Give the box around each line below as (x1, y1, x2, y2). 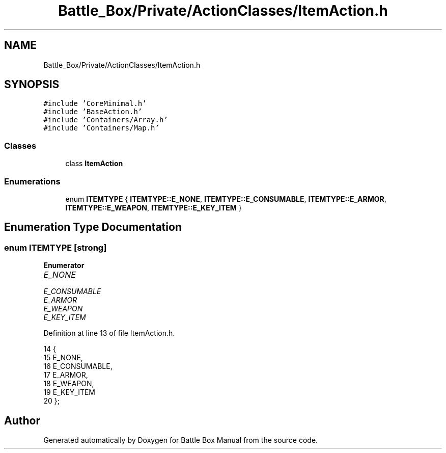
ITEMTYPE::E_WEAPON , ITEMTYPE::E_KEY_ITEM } (65, 203, 242, 212)
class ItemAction (65, 159, 123, 168)
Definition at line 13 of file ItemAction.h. (43, 329, 175, 338)
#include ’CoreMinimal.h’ (43, 99, 147, 108)
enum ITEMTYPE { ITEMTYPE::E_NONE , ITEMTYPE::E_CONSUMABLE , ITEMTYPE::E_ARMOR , (65, 194, 386, 203)
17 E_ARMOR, (43, 370, 88, 380)
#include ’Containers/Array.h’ (43, 116, 168, 124)
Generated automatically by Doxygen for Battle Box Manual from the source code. (43, 436, 318, 444)
